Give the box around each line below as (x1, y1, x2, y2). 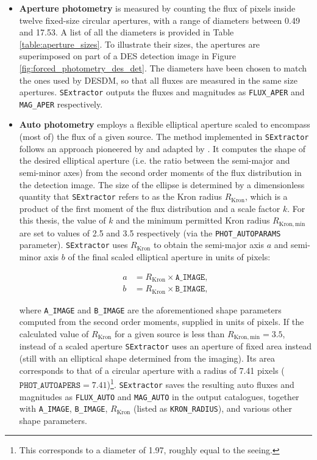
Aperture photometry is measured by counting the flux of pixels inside (19, 2, 296, 14)
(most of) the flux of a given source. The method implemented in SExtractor (19, 130, 309, 143)
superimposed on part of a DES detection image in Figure (19, 49, 236, 62)
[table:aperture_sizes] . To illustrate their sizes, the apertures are (19, 37, 260, 50)
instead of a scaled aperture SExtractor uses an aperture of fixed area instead (19, 340, 312, 352)
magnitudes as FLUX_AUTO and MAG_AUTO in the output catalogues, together (19, 390, 299, 403)
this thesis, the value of (19, 214, 106, 227)
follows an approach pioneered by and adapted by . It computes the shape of (19, 142, 306, 155)
